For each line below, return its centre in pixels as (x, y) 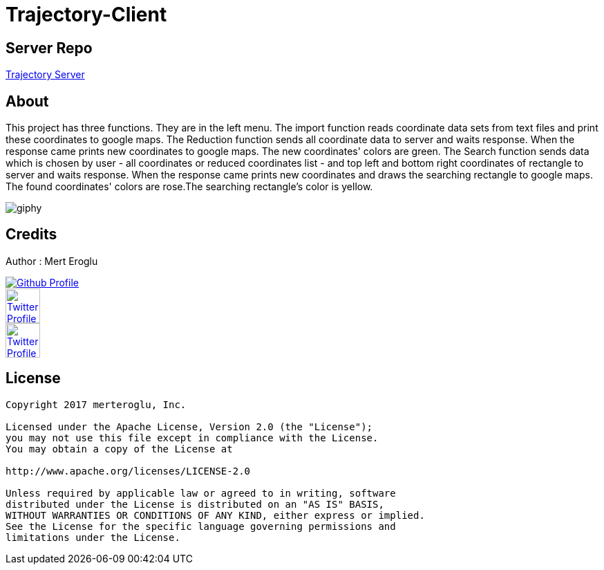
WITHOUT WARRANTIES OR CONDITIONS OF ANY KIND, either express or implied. (215, 515)
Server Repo (49, 48)
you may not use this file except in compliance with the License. (192, 438)
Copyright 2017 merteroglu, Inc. (96, 404)
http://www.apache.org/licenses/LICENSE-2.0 (128, 471)
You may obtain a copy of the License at (119, 449)
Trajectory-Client (86, 15)
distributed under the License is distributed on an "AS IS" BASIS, (195, 504)
